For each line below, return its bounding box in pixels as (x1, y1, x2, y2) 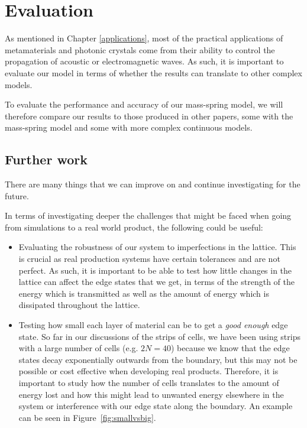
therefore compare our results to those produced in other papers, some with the (5, 109, 293, 122)
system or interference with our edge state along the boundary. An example (18, 400, 293, 412)
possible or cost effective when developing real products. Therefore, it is (18, 365, 279, 377)
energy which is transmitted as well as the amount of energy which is (18, 287, 269, 299)
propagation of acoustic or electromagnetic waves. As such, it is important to (5, 55, 284, 67)
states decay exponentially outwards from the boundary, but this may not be (18, 353, 298, 365)
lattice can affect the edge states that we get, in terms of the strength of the (18, 275, 295, 288)
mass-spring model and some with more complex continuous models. (5, 121, 253, 134)
